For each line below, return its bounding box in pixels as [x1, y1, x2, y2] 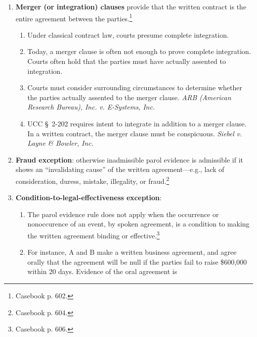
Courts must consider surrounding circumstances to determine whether [27, 82, 242, 93]
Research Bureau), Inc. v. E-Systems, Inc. [27, 102, 155, 112]
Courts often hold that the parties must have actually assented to [27, 56, 226, 66]
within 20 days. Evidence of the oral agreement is [27, 266, 177, 277]
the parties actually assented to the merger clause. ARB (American [27, 92, 231, 102]
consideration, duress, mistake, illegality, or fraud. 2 [15, 174, 170, 186]
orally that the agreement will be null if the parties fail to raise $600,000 [27, 256, 247, 267]
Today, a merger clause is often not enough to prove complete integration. [27, 46, 251, 56]
